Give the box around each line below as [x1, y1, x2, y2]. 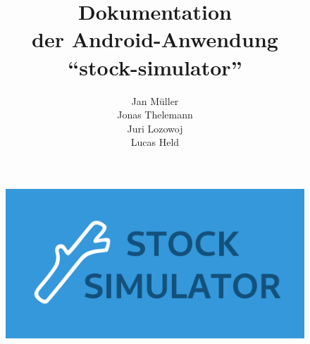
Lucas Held [130, 135, 180, 149]
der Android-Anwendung [32, 25, 278, 54]
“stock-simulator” [68, 52, 242, 81]
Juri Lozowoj [127, 121, 183, 135]
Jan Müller [131, 93, 179, 108]
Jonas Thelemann [117, 107, 193, 122]
